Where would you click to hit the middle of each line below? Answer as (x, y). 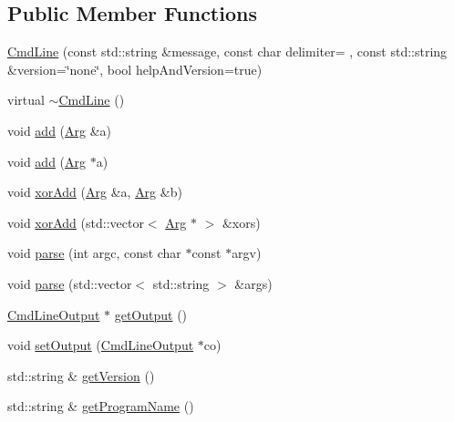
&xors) (241, 222)
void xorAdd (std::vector (76, 222)
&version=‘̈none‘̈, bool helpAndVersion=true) (135, 69)
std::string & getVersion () (81, 375)
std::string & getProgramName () (101, 406)
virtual (26, 100)
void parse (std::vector (70, 283)
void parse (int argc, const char (94, 253)
